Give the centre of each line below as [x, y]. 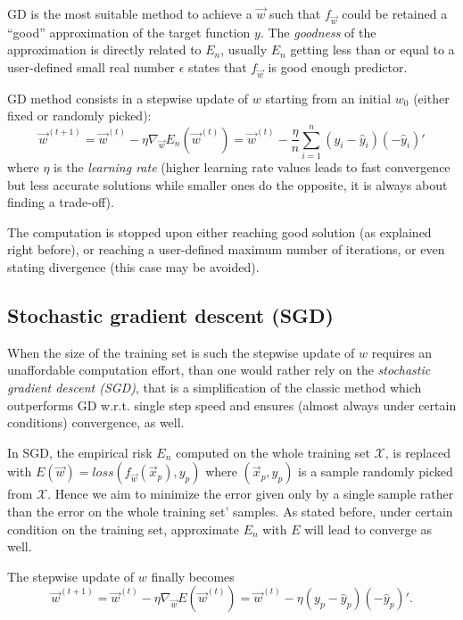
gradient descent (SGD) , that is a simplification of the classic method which [215, 387]
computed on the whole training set [273, 452]
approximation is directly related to [104, 50]
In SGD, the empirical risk [80, 452]
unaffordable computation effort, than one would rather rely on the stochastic [219, 370]
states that [218, 66]
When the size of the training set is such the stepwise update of [181, 352]
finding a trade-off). [61, 202]
